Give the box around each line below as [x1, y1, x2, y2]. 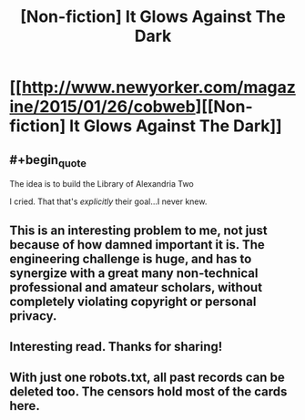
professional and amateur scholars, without [9, 280, 262, 295]
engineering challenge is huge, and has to [9, 251, 252, 266]
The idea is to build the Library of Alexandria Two [9, 179, 194, 190]
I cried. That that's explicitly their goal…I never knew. [9, 196, 208, 207]
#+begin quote [9, 152, 86, 169]
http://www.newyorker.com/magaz [21, 77, 296, 97]
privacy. [9, 308, 57, 323]
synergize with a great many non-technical [9, 265, 259, 281]
